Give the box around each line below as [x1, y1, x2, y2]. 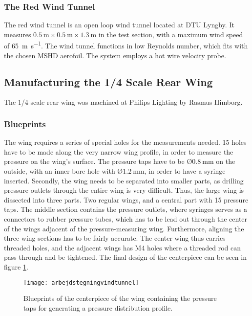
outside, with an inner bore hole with [4, 166, 115, 176]
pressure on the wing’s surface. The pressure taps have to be [4, 156, 185, 166]
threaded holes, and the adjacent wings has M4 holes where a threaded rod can [4, 242, 241, 252]
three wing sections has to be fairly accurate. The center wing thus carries [4, 233, 226, 243]
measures [4, 29, 31, 39]
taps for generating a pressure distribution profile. [23, 302, 173, 313]
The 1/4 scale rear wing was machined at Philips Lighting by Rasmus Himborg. [4, 97, 243, 107]
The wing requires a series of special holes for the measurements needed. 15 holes [4, 137, 247, 147]
